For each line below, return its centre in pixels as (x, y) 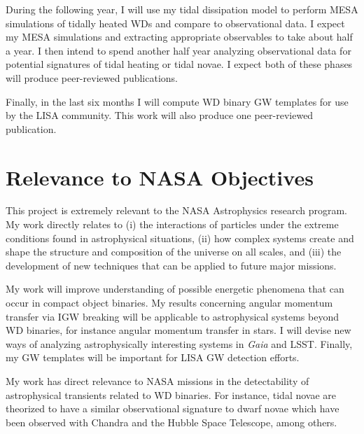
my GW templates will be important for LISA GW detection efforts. (153, 357)
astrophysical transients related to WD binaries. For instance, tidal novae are (171, 394)
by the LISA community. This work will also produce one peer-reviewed (160, 115)
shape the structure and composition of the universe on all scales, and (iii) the (174, 252)
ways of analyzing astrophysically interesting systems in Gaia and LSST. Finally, (179, 343)
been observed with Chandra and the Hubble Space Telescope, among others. (171, 422)
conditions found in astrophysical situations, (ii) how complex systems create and (180, 238)
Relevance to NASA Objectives (160, 177)
